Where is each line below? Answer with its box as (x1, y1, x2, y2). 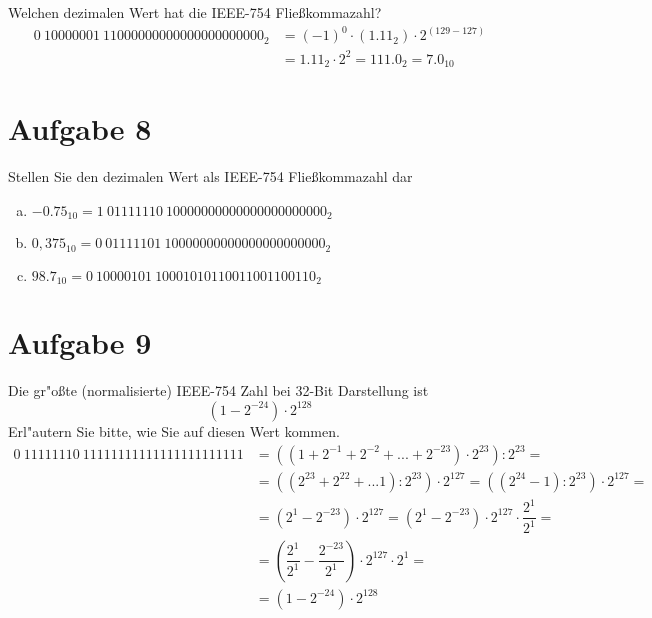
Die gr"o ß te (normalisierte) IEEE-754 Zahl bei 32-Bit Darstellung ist (8, 380, 429, 401)
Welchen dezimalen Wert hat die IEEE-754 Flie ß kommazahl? (8, 2, 382, 22)
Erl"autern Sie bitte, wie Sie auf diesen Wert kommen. (8, 420, 340, 441)
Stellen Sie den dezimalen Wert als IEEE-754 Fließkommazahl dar (8, 166, 413, 187)
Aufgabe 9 (8, 322, 152, 363)
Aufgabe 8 (8, 108, 152, 149)
